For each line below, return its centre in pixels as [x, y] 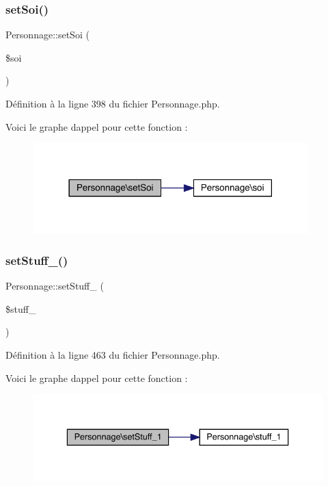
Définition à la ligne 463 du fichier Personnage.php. [113, 355]
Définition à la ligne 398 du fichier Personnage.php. [113, 103]
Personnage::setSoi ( [47, 35]
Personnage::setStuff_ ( [55, 286]
